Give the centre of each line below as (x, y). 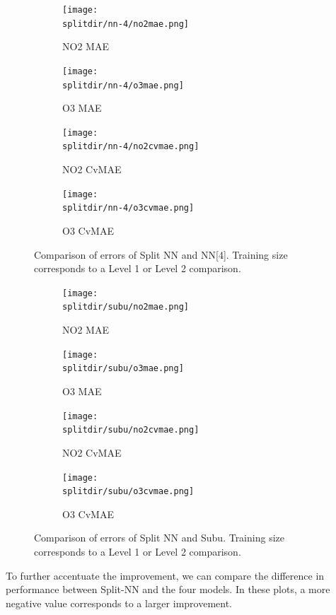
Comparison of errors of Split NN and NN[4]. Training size (161, 254)
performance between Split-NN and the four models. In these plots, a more (168, 589)
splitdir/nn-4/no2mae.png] (126, 24)
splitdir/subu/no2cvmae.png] (131, 430)
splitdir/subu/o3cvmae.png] (128, 492)
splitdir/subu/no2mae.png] (126, 307)
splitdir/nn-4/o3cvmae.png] (128, 208)
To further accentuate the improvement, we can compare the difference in (165, 575)
